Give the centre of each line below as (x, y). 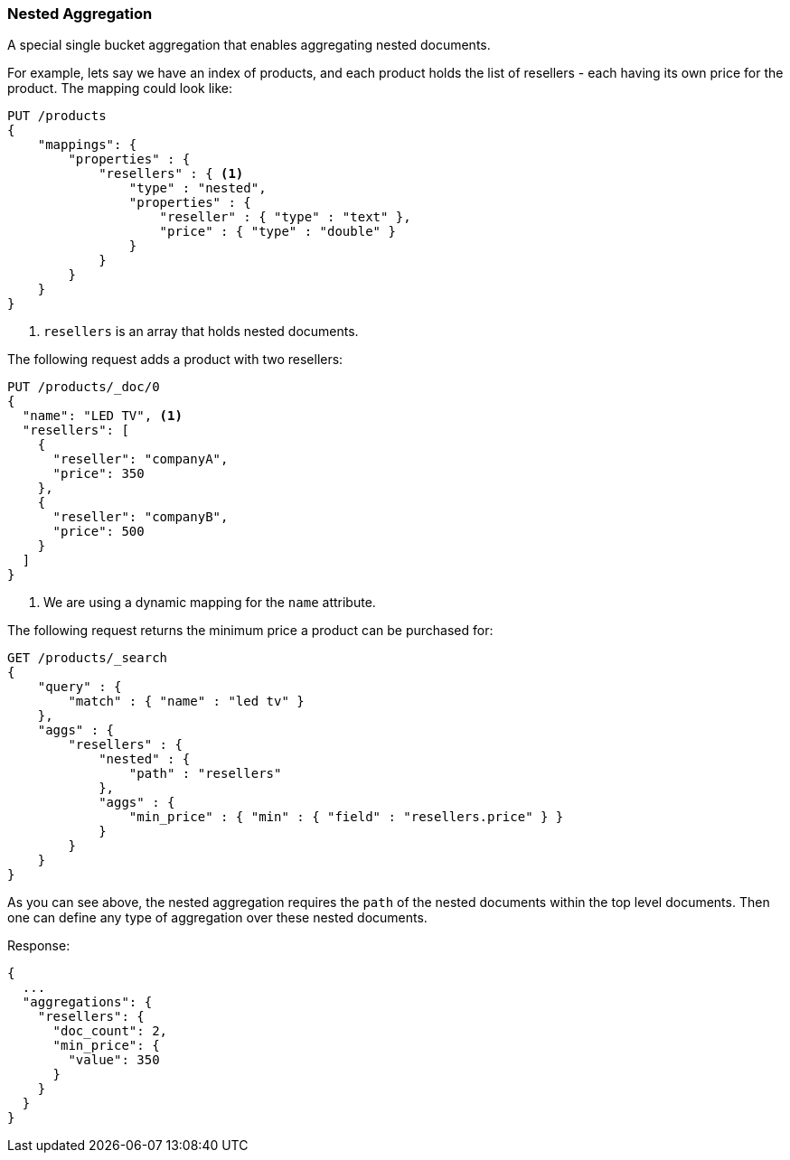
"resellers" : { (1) (171, 174)
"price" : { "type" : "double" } (277, 232)
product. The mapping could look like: (120, 89)
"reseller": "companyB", (141, 517)
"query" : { (80, 687)
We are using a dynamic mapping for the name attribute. (210, 603)
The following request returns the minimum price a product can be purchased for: (250, 631)
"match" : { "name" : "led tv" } (186, 702)
